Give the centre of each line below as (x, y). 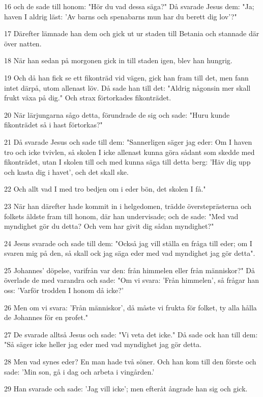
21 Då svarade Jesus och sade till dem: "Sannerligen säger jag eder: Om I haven (128, 141)
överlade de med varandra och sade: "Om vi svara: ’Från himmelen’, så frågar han (131, 280)
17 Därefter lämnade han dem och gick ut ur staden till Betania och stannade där (132, 33)
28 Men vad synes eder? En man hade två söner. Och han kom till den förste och (130, 362)
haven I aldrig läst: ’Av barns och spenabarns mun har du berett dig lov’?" (121, 16)
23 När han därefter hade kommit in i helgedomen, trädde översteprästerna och (128, 206)
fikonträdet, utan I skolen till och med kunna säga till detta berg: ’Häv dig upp (127, 162)
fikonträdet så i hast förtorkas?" (53, 125)
